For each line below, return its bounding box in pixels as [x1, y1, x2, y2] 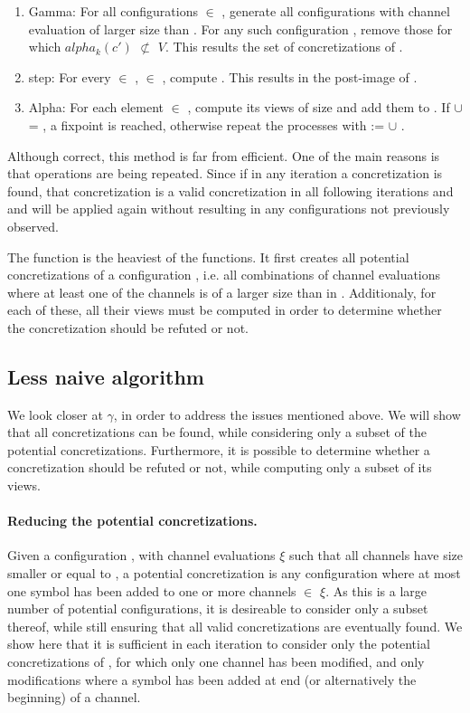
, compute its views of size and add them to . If [187, 98, 450, 117]
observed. [7, 216, 59, 235]
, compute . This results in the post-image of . [162, 67, 418, 86]
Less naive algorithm [7, 362, 204, 390]
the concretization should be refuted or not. [7, 318, 249, 337]
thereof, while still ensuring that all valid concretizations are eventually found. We [7, 616, 463, 635]
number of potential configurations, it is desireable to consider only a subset [7, 599, 428, 618]
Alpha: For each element [28, 98, 164, 117]
